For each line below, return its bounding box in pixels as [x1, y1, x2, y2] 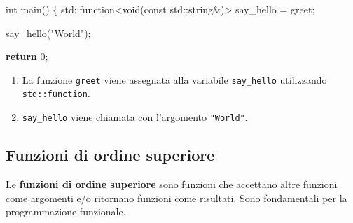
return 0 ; [6, 49, 48, 64]
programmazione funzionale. [6, 204, 126, 219]
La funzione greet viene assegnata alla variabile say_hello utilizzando [22, 72, 327, 87]
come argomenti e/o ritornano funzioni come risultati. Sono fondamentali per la [6, 190, 347, 205]
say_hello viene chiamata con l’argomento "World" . [22, 110, 248, 124]
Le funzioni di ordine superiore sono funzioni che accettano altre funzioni [6, 176, 338, 191]
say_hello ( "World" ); [6, 25, 91, 40]
